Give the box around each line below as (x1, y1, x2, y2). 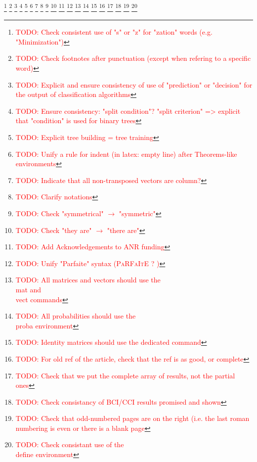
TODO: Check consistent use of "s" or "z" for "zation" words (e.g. (15, 27, 213, 37)
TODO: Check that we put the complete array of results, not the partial (15, 370, 235, 380)
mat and (15, 284, 42, 294)
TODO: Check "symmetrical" (15, 208, 104, 218)
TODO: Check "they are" (15, 225, 92, 235)
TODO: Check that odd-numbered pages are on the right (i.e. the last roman (15, 413, 250, 423)
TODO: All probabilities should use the (15, 311, 136, 321)
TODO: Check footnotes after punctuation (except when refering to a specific (15, 53, 251, 63)
